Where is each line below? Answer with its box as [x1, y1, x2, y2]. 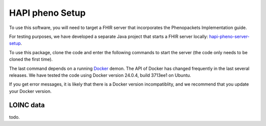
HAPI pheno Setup [9, 7, 86, 18]
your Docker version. [9, 88, 52, 94]
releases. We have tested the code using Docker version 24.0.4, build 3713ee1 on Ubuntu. [9, 72, 192, 78]
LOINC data [9, 101, 45, 109]
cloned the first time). [9, 57, 53, 63]
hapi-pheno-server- [209, 33, 250, 39]
